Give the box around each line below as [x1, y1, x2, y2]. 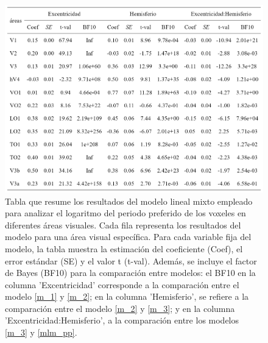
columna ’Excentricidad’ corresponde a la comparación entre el [5, 278, 239, 291]
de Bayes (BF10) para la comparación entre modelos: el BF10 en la [5, 266, 256, 279]
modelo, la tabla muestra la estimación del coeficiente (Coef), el [5, 242, 243, 255]
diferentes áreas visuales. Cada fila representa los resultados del [5, 218, 241, 231]
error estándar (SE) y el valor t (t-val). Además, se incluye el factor [5, 254, 257, 267]
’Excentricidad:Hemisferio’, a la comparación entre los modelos [5, 314, 239, 327]
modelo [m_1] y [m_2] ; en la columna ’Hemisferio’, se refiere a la [5, 290, 249, 303]
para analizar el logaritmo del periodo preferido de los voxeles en [5, 207, 246, 219]
